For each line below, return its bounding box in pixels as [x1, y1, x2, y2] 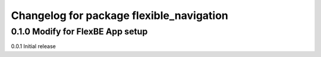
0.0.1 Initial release [11, 43, 56, 50]
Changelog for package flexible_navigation [11, 9, 229, 22]
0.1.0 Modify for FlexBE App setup [11, 26, 148, 37]
